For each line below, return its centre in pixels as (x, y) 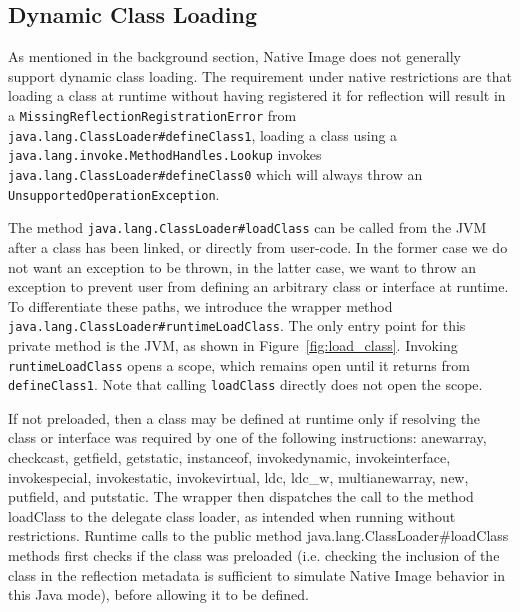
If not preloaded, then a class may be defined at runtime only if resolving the (244, 417)
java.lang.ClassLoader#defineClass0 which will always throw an (215, 173)
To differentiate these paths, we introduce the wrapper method (200, 305)
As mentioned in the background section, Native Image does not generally (234, 56)
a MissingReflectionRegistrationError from (152, 114)
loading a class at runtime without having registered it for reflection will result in (257, 95)
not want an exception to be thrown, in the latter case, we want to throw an (242, 266)
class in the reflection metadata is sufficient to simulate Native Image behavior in (257, 574)
